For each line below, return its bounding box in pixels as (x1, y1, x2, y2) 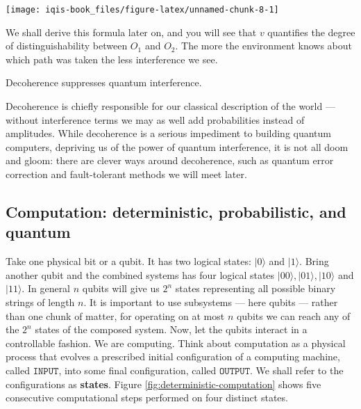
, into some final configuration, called (58, 362, 217, 377)
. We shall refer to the (250, 362, 344, 377)
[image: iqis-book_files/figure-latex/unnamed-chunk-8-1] (6, 5, 279, 15)
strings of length (6, 294, 75, 309)
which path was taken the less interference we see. (6, 51, 218, 66)
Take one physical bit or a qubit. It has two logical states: (6, 254, 251, 268)
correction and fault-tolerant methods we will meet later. (6, 167, 247, 181)
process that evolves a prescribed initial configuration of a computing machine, (6, 349, 340, 364)
